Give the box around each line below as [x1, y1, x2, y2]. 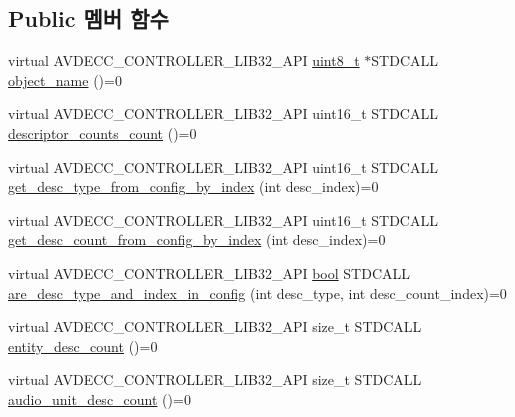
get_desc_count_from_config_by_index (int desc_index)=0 [8, 229, 386, 250]
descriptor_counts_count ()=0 [8, 122, 197, 143]
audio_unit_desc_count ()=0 [8, 388, 191, 409]
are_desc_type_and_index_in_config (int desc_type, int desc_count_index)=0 [8, 282, 507, 303]
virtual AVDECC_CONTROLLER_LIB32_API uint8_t [8, 50, 360, 71]
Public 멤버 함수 [8, 3, 169, 34]
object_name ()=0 [8, 69, 122, 90]
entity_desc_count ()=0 [8, 335, 158, 356]
